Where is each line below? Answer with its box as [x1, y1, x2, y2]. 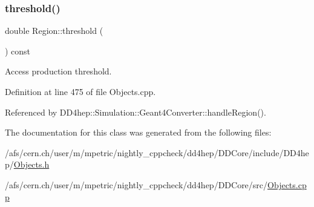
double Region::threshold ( [5, 24, 103, 37]
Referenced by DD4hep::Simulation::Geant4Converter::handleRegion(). [5, 105, 266, 118]
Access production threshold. [5, 65, 112, 77]
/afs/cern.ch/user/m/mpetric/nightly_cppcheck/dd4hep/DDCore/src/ [5, 178, 268, 191]
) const [5, 44, 31, 57]
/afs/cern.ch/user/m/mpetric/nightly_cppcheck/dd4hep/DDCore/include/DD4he [5, 146, 309, 159]
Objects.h [13, 158, 50, 171]
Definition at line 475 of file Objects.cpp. [5, 85, 156, 97]
